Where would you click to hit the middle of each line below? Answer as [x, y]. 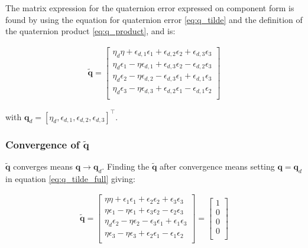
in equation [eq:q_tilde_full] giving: [70, 178]
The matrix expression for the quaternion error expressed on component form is [150, 8]
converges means [43, 166]
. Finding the [126, 166]
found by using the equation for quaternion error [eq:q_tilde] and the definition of [154, 19]
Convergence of [43, 144]
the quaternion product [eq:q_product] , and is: [90, 31]
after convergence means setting [217, 166]
